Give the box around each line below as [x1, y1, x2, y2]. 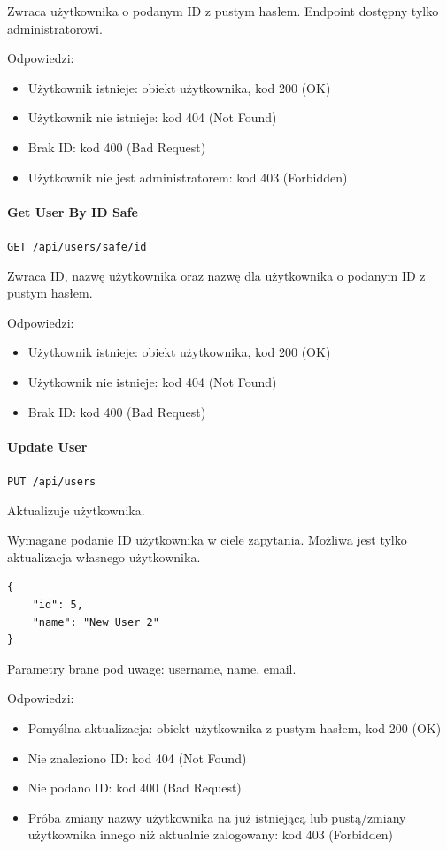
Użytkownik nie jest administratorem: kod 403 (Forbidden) [27, 167, 348, 186]
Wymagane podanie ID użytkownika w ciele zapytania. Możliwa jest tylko [7, 530, 407, 549]
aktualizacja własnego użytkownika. [7, 547, 201, 566]
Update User [7, 437, 88, 455]
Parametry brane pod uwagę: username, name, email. [7, 659, 297, 677]
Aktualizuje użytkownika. [7, 500, 145, 519]
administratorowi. [7, 19, 103, 37]
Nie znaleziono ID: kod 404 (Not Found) [27, 748, 247, 767]
